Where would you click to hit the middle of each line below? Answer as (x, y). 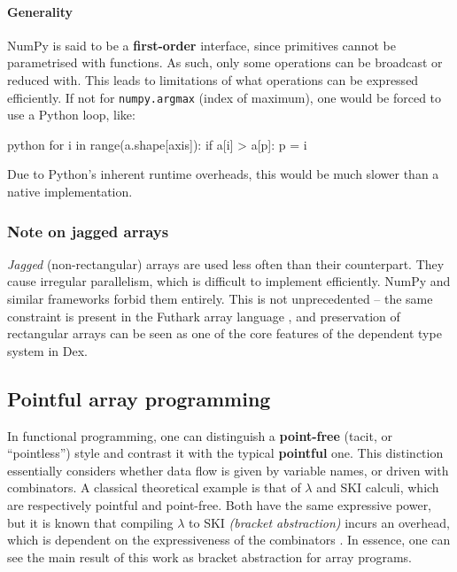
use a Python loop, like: (71, 115)
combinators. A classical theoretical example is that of (154, 487)
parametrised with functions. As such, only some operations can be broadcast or (225, 62)
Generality (40, 11)
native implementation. (70, 192)
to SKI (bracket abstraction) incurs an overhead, (319, 522)
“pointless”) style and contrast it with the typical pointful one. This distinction (225, 453)
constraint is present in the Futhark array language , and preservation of (204, 316)
